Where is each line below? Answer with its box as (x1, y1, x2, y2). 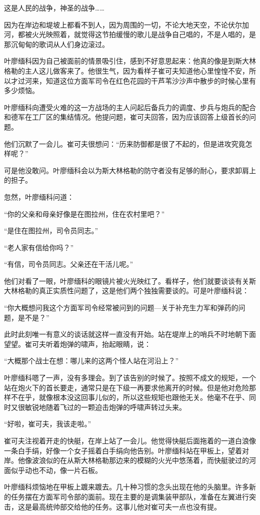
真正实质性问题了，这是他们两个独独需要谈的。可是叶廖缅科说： (38, 285, 249, 296)
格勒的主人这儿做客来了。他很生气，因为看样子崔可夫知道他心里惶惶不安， (4, 65, 249, 76)
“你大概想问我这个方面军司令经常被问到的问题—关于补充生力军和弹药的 (4, 302, 238, 313)
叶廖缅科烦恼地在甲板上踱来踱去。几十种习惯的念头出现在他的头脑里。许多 (4, 481, 249, 492)
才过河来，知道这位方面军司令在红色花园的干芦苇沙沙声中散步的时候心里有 (10, 75, 256, 86)
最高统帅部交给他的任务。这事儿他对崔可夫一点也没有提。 (31, 501, 221, 511)
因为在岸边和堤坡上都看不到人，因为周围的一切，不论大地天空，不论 (4, 19, 228, 30)
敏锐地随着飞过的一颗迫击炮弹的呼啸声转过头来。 (24, 401, 186, 412)
